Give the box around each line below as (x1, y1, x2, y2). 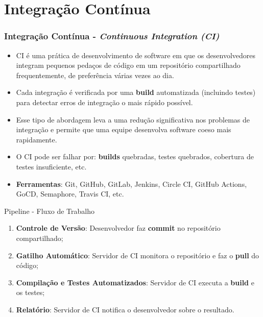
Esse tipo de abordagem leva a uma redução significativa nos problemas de (16, 114, 250, 125)
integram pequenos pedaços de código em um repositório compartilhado (16, 60, 241, 70)
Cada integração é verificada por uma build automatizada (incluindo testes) (16, 87, 256, 97)
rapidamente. (16, 134, 57, 144)
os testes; (16, 287, 45, 298)
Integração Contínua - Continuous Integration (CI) (4, 30, 220, 42)
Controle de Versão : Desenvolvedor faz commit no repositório (16, 223, 221, 233)
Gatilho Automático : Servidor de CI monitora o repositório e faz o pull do (16, 250, 259, 260)
